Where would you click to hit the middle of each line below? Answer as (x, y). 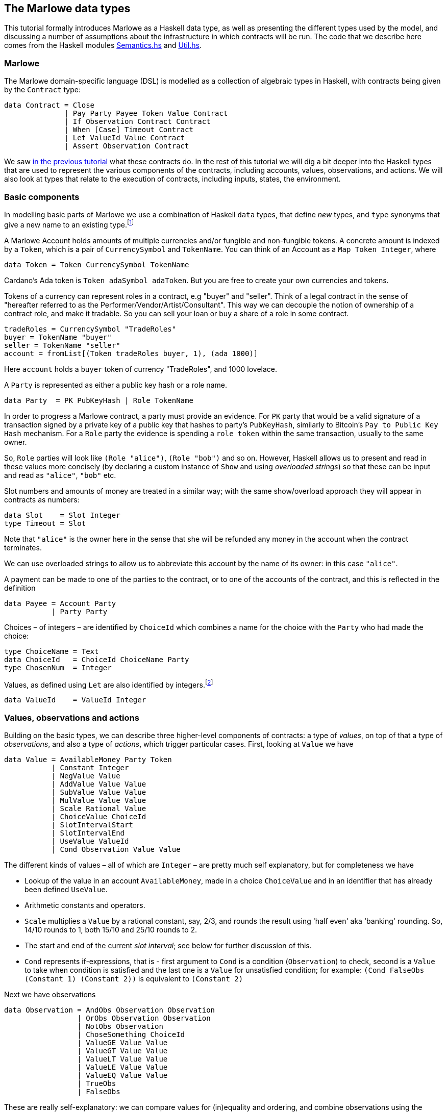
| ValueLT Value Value (122, 1059)
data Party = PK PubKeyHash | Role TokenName (99, 400)
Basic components (42, 197)
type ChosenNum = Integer (58, 667)
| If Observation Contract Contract (138, 122)
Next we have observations (50, 994)
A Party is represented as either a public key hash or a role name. (116, 385)
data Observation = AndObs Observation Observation (110, 1010)
